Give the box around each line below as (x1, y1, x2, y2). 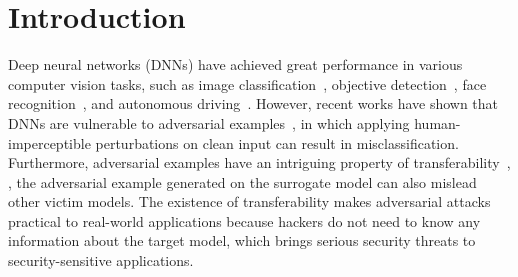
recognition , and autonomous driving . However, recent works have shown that (8, 93, 499, 114)
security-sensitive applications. (8, 250, 194, 271)
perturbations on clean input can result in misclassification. (95, 132, 459, 153)
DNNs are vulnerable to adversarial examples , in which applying (8, 112, 410, 133)
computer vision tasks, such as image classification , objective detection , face (8, 73, 487, 94)
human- (414, 112, 461, 133)
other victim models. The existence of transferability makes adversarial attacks (8, 191, 491, 212)
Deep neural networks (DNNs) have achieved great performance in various (8, 54, 463, 75)
